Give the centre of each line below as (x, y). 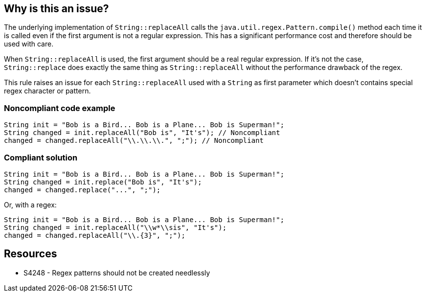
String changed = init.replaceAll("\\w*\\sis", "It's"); (115, 227)
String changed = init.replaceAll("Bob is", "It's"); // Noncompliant (142, 133)
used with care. (29, 44)
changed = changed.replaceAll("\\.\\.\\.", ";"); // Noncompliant (134, 141)
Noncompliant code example (60, 108)
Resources (31, 254)
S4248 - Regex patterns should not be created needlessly (117, 273)
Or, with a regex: (30, 205)
